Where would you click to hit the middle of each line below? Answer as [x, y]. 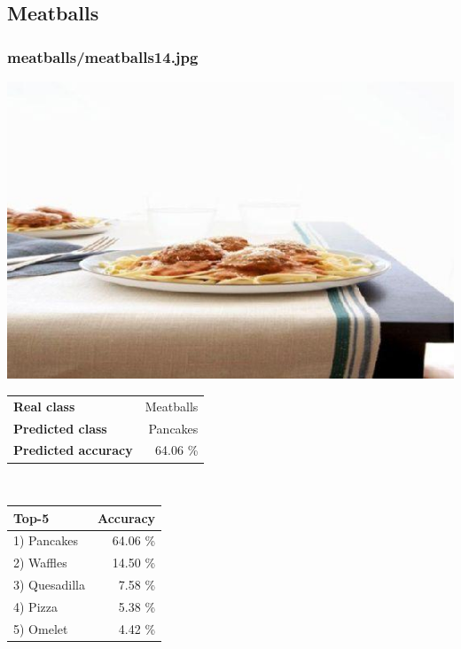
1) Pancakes [46, 540]
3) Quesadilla [49, 585]
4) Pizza [35, 606]
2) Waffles [40, 563]
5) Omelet [41, 628]
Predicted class [60, 428]
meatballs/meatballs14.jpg [103, 56]
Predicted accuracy [73, 450]
